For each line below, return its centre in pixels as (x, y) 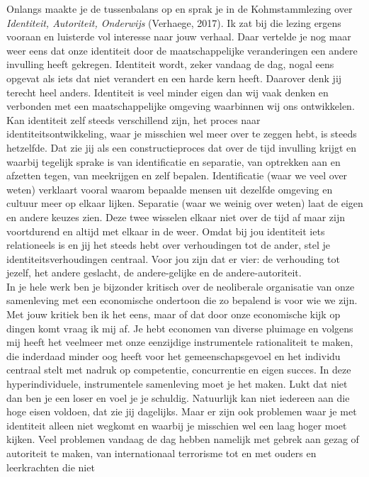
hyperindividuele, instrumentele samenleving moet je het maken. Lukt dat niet (177, 384)
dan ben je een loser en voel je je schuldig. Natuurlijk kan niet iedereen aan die (178, 397)
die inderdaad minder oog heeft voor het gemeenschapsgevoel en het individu (174, 355)
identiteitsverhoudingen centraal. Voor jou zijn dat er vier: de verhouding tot (173, 258)
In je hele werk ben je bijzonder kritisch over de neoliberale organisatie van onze (181, 286)
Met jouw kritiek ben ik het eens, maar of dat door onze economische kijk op (174, 314)
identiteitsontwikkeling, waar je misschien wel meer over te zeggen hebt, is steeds (182, 134)
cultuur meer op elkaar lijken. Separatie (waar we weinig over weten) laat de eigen (185, 203)
